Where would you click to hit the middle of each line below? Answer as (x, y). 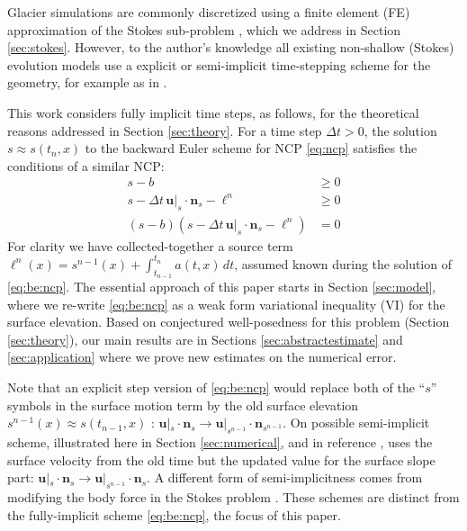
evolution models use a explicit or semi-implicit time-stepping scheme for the (219, 64)
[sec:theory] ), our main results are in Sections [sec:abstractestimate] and (205, 339)
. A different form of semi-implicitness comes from (285, 477)
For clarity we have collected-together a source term (150, 245)
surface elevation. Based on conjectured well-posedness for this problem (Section (229, 322)
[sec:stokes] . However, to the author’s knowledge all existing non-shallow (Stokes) (231, 47)
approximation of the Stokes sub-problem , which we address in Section (204, 29)
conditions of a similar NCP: (86, 165)
